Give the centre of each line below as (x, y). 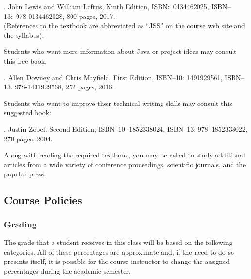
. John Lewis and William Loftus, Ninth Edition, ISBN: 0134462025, (107, 6)
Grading (20, 224)
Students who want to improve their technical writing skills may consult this (118, 103)
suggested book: (27, 113)
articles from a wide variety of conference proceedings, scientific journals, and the (125, 164)
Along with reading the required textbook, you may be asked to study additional (125, 155)
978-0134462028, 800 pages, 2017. (65, 16)
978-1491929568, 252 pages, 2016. (64, 87)
